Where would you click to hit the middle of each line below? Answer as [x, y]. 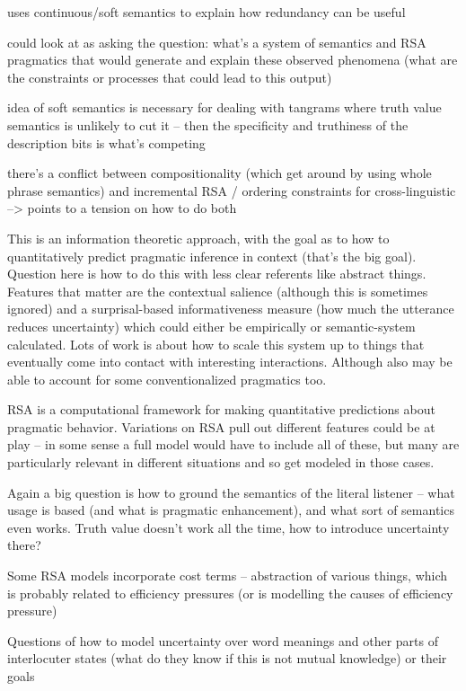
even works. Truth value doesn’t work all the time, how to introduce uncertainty [229, 527]
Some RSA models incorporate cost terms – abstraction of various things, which [228, 576]
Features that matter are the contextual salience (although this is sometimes [218, 291]
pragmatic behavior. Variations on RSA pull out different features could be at [221, 426]
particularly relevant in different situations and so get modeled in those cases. [221, 462]
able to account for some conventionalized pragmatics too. [167, 379]
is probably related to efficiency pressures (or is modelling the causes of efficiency [230, 593]
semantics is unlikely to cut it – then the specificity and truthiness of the [208, 124]
